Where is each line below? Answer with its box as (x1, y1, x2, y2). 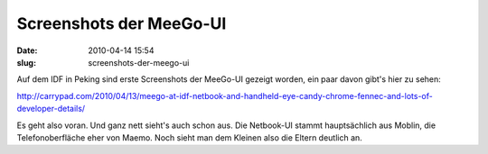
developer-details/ (16, 104, 86, 114)
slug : (16, 57, 36, 68)
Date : (16, 45, 38, 56)
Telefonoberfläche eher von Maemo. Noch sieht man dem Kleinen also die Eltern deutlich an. (16, 131, 363, 143)
